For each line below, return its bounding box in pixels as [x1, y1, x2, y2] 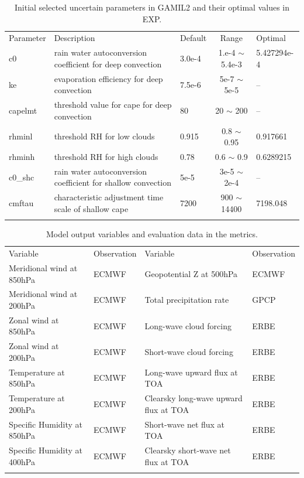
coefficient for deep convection [54, 57, 162, 70]
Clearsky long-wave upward [144, 392, 243, 404]
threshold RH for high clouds [54, 151, 158, 163]
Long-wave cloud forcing [144, 319, 232, 332]
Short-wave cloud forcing [144, 346, 233, 358]
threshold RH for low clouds [54, 130, 155, 142]
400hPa [9, 455, 35, 467]
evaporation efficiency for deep [54, 72, 163, 84]
